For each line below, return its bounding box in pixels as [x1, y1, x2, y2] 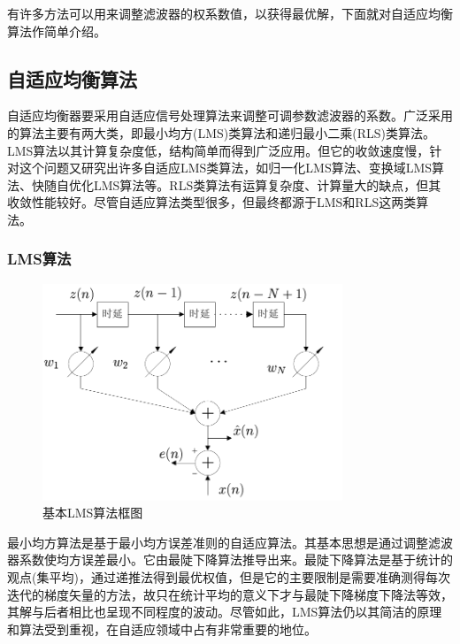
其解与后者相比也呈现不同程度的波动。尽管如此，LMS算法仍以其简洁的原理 [7, 602, 442, 621]
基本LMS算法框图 [42, 503, 143, 522]
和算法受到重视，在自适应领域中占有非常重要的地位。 [7, 619, 317, 638]
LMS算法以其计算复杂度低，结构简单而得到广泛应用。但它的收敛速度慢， [7, 141, 430, 159]
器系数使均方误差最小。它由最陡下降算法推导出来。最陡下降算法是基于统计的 [7, 550, 453, 569]
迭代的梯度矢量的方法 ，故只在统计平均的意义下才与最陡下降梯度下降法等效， [7, 585, 453, 603]
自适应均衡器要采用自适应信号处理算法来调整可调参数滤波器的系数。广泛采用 [7, 106, 453, 125]
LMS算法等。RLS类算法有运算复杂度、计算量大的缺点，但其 [93, 175, 441, 194]
